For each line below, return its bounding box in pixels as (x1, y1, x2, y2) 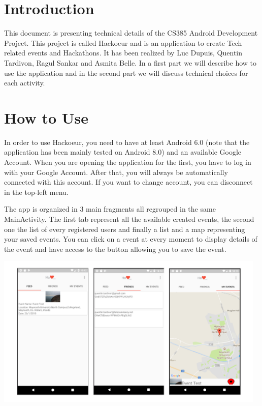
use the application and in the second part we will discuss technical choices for (4, 67, 248, 78)
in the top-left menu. (4, 186, 69, 197)
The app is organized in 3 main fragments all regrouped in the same (4, 204, 216, 214)
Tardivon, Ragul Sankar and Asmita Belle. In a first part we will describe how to (4, 57, 257, 68)
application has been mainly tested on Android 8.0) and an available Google (4, 147, 241, 157)
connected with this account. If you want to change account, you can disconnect (4, 177, 253, 187)
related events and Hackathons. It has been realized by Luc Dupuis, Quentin (4, 47, 242, 58)
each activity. (4, 77, 45, 88)
